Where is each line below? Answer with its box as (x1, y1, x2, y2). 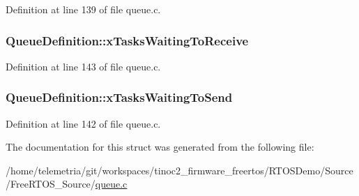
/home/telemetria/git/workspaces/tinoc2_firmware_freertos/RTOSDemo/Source (6, 163, 353, 177)
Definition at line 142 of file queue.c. (6, 116, 161, 130)
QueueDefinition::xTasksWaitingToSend (6, 89, 233, 106)
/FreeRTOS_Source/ (6, 176, 96, 191)
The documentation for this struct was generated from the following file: (6, 140, 314, 154)
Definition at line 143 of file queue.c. (6, 59, 161, 73)
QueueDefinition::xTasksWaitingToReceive (6, 31, 249, 49)
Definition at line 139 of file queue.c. (6, 2, 161, 16)
